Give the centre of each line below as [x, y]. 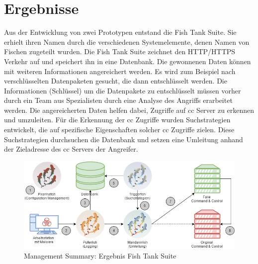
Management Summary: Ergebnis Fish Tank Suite [100, 255]
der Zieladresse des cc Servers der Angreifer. [71, 149]
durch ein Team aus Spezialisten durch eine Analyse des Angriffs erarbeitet [118, 100]
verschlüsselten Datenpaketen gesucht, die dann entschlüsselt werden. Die [116, 81]
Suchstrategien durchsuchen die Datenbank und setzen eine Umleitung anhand [124, 139]
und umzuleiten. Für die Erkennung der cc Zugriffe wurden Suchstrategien [117, 120]
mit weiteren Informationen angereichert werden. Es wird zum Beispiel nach [120, 71]
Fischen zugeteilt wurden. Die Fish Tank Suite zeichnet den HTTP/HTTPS [120, 51]
